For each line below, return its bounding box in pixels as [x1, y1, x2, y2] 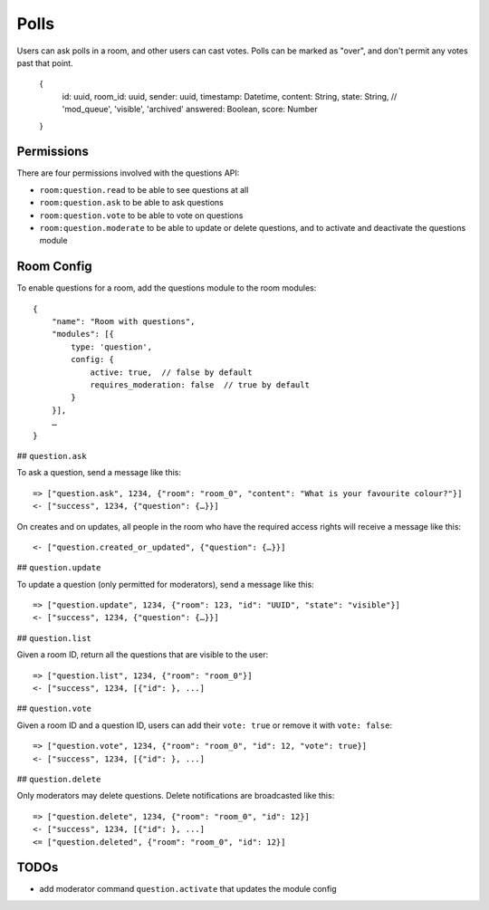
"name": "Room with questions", [51, 317, 196, 327]
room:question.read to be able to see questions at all [39, 184, 249, 195]
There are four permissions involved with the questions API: [16, 168, 240, 178]
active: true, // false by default [90, 367, 253, 378]
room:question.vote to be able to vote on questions [39, 209, 244, 221]
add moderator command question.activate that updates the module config [39, 884, 337, 895]
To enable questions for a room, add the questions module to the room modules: [16, 283, 317, 293]
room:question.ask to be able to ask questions [39, 197, 224, 208]
